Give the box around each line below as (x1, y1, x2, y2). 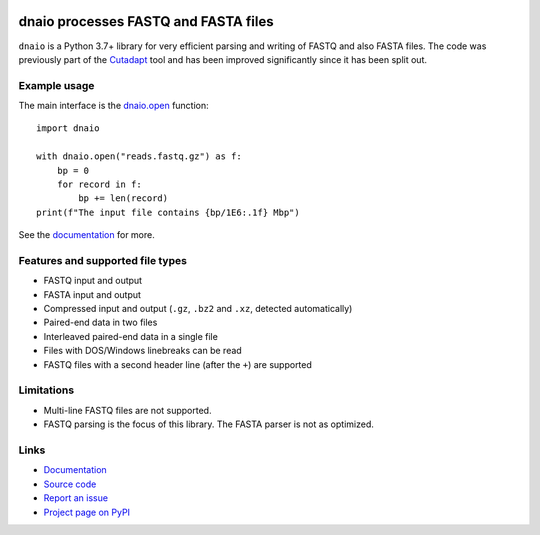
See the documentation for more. (18, 229, 155, 241)
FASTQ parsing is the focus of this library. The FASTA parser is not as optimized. (43, 418, 374, 430)
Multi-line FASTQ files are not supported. (43, 404, 212, 416)
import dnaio (36, 123, 100, 134)
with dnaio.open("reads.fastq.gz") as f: (36, 151, 242, 162)
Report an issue (43, 492, 109, 504)
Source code (43, 478, 97, 490)
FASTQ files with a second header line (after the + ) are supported (43, 358, 312, 370)
